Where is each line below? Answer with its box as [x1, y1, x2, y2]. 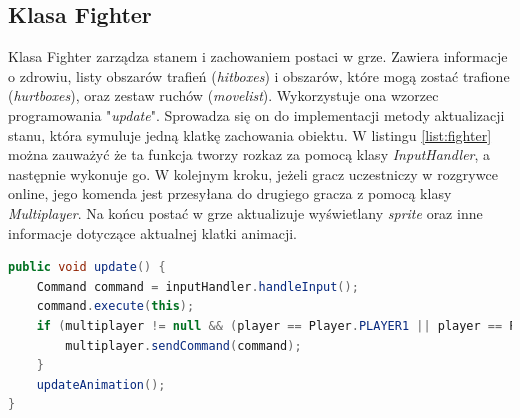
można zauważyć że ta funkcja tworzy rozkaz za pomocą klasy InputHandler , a [8, 144, 491, 165]
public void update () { [8, 260, 166, 275]
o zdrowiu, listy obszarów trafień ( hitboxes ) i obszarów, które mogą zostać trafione [8, 65, 510, 86]
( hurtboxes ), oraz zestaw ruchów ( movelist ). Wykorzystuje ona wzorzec [8, 85, 439, 106]
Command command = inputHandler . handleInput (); [36, 279, 359, 294]
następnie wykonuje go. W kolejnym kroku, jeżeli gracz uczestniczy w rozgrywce [8, 163, 498, 184]
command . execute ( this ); [36, 299, 195, 314]
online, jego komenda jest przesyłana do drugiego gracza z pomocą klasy [8, 183, 452, 204]
